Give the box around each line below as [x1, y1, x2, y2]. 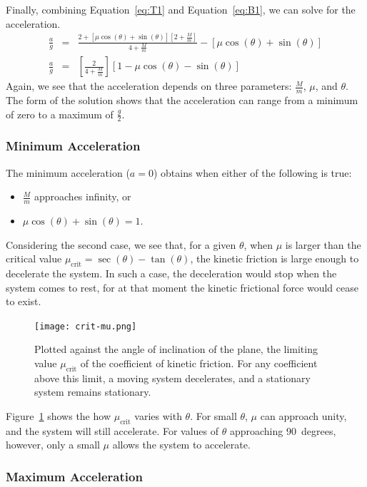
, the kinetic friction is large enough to [190, 251, 359, 266]
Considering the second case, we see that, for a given [6, 237, 236, 252]
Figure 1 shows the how [6, 409, 111, 423]
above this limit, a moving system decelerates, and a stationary [34, 370, 311, 385]
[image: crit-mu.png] [34, 321, 137, 332]
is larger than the [285, 237, 361, 252]
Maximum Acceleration [6, 467, 143, 485]
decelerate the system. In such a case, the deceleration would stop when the [6, 265, 337, 280]
